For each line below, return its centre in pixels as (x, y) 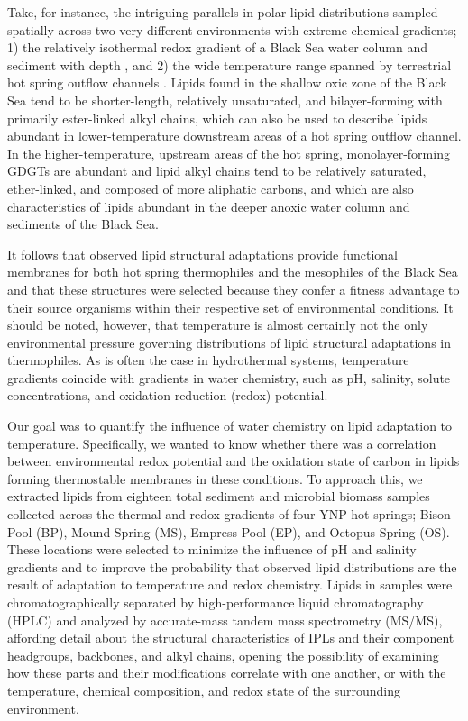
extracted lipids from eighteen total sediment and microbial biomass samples (219, 496)
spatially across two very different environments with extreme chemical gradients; (232, 29)
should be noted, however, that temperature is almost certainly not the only (218, 325)
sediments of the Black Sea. (83, 224)
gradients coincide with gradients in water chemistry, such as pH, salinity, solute (229, 377)
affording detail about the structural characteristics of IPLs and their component (231, 638)
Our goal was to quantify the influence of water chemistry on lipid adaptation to (230, 426)
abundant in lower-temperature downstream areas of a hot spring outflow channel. (234, 136)
